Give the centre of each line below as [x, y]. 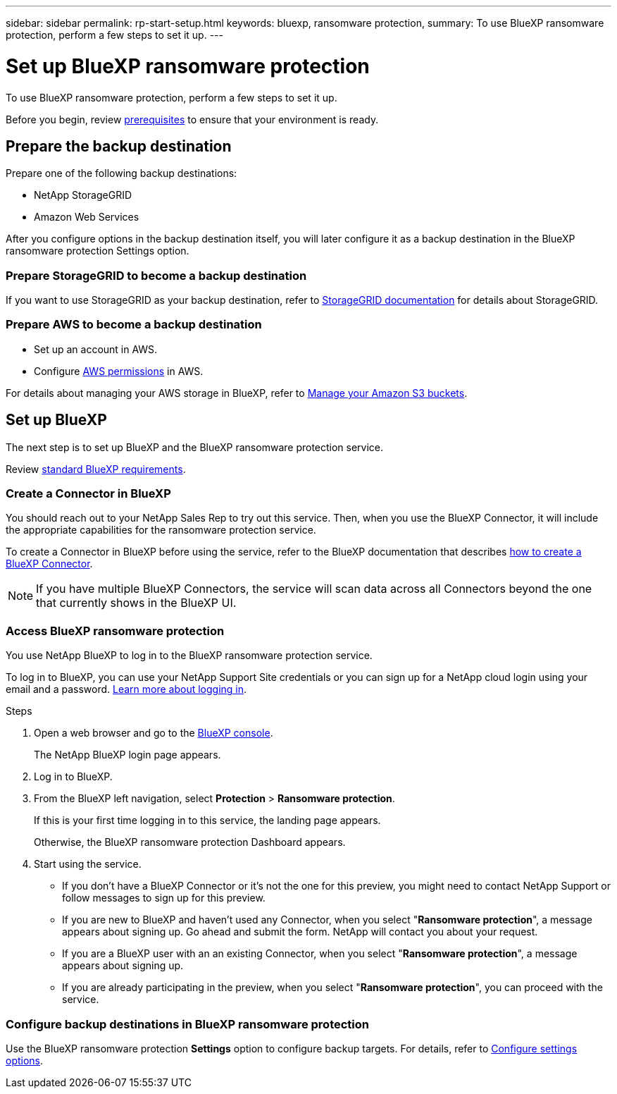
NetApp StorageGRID [83, 195]
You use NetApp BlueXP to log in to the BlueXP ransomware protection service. [189, 656]
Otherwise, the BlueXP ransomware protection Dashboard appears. [190, 842]
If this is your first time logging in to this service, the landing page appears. [207, 821]
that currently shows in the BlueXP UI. [136, 603]
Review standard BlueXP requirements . [96, 469]
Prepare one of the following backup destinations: [121, 173]
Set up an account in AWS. [96, 349]
